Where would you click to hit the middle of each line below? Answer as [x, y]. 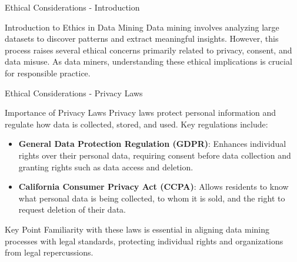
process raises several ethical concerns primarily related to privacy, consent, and [148, 50]
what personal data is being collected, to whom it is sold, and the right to [152, 198]
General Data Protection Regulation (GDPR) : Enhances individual [152, 144]
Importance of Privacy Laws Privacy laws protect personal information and [141, 112]
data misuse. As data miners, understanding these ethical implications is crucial [148, 61]
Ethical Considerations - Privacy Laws [74, 93]
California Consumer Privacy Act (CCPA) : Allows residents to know [153, 187]
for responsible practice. [48, 73]
